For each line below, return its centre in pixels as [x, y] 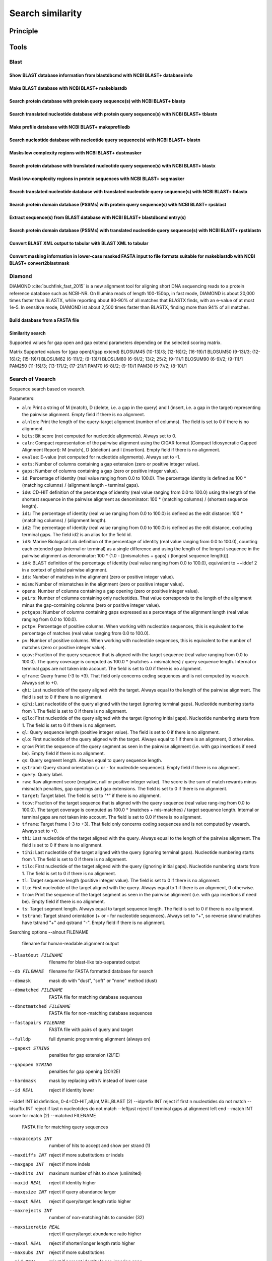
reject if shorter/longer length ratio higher [92, 1243]
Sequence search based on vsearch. [47, 389]
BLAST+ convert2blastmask [40, 263]
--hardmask [23, 1081]
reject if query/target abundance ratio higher [95, 1234]
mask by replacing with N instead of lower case [98, 1081]
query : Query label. [42, 775]
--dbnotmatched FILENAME [40, 1006]
